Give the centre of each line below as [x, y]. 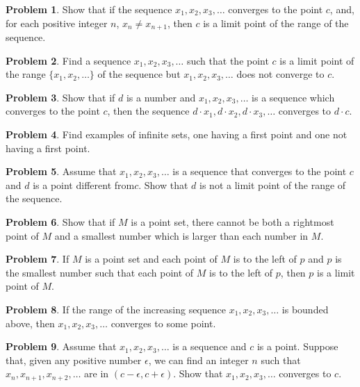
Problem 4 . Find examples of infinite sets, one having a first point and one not [177, 134]
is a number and [161, 97]
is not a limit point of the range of [273, 184]
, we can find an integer [198, 360]
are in [97, 373]
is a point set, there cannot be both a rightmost [232, 221]
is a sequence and [210, 346]
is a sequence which [293, 97]
